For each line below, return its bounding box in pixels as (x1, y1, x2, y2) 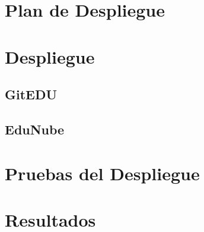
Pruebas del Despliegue (5, 161, 200, 185)
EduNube (5, 120, 65, 138)
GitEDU (5, 85, 58, 104)
